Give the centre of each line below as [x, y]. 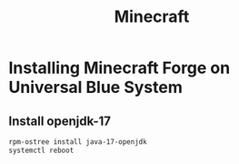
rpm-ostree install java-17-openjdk [78, 142]
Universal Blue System [95, 87]
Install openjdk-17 [60, 121]
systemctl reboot [41, 150]
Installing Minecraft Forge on [119, 68]
